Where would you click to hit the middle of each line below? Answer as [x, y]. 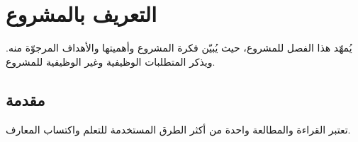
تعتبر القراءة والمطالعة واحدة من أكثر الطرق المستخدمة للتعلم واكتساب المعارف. [178, 129]
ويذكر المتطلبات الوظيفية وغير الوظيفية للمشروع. [111, 61]
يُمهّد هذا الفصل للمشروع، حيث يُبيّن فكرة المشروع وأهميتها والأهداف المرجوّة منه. [179, 48]
